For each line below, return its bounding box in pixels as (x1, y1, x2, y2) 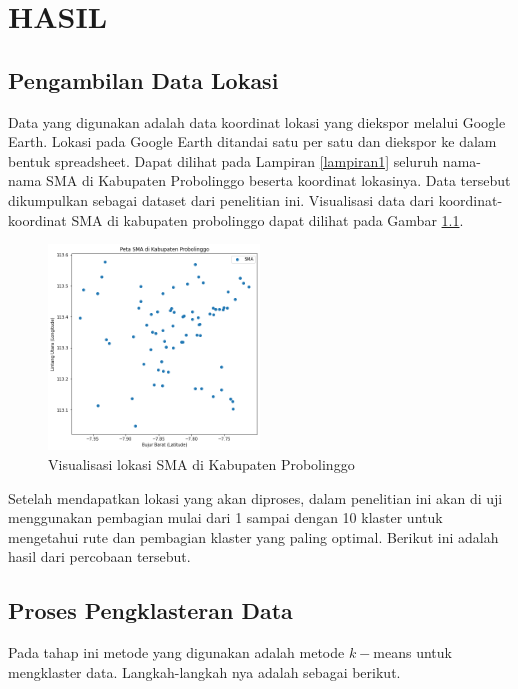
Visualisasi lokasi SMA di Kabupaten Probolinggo (48, 453, 355, 474)
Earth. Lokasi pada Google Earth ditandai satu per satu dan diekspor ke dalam (8, 131, 497, 152)
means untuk (373, 642, 452, 663)
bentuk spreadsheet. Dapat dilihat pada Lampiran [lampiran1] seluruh (8, 150, 439, 171)
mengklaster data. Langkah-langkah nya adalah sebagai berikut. (8, 661, 401, 682)
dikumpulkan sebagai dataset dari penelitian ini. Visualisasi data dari (8, 189, 434, 210)
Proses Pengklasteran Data (8, 595, 293, 626)
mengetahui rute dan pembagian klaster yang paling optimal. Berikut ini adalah (8, 526, 499, 547)
